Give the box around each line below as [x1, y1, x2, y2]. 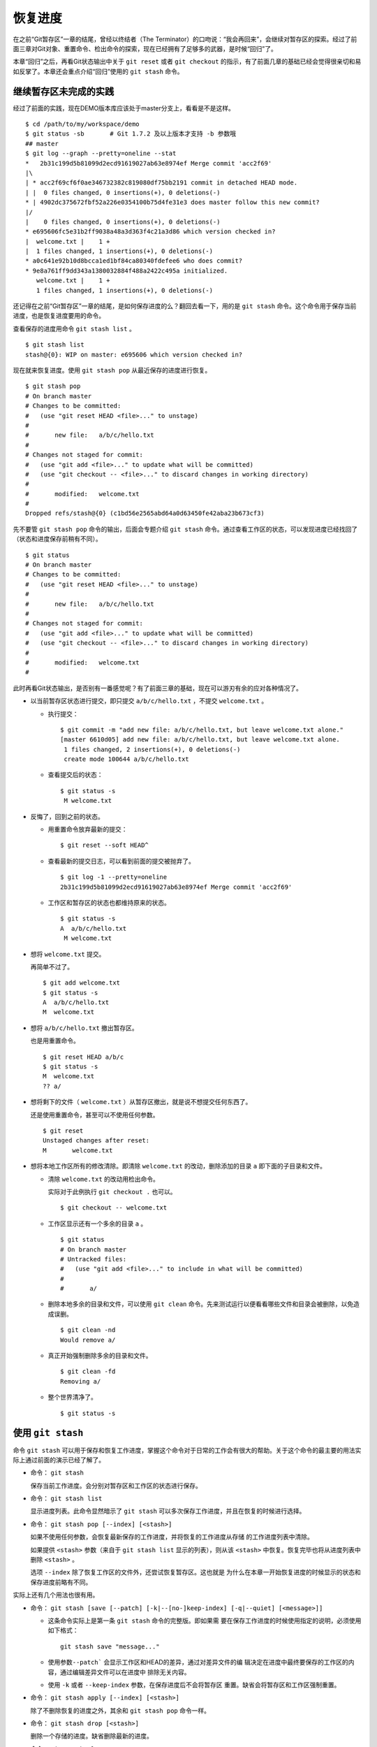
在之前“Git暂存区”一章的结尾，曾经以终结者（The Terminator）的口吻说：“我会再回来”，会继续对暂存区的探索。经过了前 [13, 35, 357, 43]
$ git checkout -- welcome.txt [60, 1204, 168, 1212]
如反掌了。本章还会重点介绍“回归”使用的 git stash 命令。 [13, 67, 184, 75]
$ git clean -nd [60, 1326, 116, 1334]
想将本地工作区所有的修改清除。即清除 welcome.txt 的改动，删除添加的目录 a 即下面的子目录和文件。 [30, 1162, 326, 1170]
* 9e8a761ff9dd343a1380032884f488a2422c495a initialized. [25, 266, 228, 275]
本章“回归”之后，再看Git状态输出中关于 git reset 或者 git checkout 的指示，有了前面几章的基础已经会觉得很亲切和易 [13, 57, 362, 66]
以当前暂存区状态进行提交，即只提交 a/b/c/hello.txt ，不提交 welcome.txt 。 [30, 697, 268, 705]
